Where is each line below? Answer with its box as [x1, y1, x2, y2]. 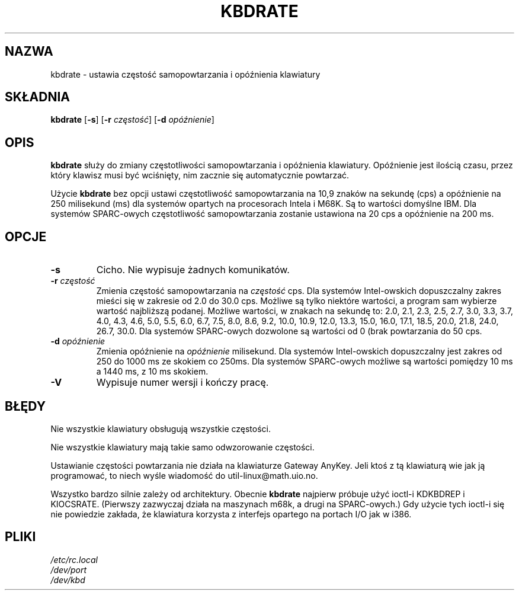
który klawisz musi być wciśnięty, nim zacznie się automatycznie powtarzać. [50, 170, 350, 181]
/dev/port [50, 564, 86, 575]
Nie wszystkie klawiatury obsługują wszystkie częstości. [50, 423, 271, 434]
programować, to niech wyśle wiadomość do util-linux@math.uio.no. [50, 470, 318, 481]
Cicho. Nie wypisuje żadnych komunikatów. [96, 264, 290, 276]
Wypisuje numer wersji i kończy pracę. [96, 376, 269, 389]
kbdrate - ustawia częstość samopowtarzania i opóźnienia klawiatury [50, 69, 321, 79]
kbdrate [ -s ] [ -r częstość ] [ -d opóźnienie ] [50, 114, 214, 125]
